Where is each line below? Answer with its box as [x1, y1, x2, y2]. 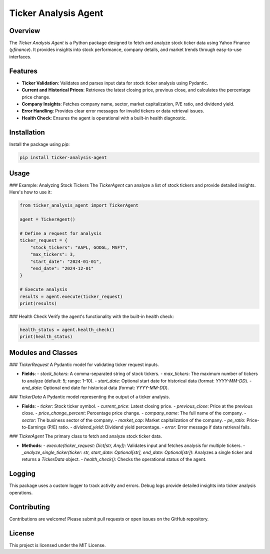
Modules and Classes [9, 348, 78, 357]
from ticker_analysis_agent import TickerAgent [19, 202, 138, 208]
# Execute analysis [19, 286, 67, 292]
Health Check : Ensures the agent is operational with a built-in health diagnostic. [21, 115, 187, 121]
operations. [9, 489, 33, 495]
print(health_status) [19, 334, 73, 339]
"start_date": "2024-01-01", [30, 258, 102, 264]
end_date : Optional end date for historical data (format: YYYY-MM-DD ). [21, 384, 169, 390]
